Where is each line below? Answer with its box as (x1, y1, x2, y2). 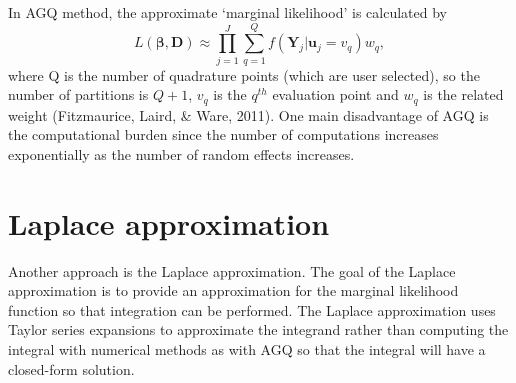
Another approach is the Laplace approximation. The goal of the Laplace (8, 260, 456, 281)
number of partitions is (8, 84, 149, 105)
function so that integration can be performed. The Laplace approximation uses (8, 299, 496, 320)
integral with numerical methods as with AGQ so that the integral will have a (8, 339, 486, 360)
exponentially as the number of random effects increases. (8, 143, 355, 164)
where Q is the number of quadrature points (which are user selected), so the (8, 64, 480, 85)
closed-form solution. (8, 358, 135, 379)
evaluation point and (272, 84, 399, 105)
